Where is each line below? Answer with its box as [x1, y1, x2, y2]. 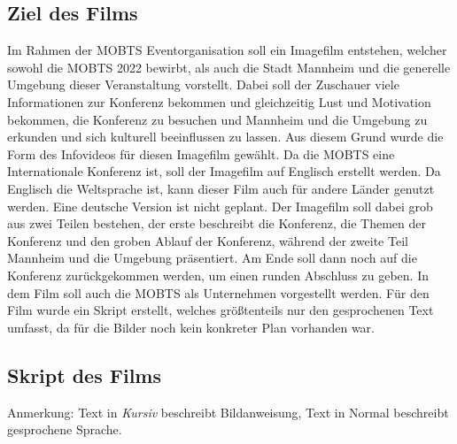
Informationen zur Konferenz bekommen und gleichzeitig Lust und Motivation [7, 92, 431, 111]
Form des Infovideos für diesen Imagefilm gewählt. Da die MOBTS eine [7, 144, 395, 163]
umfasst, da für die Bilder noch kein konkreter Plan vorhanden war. [7, 318, 375, 336]
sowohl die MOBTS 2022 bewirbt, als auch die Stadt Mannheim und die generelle [7, 57, 451, 76]
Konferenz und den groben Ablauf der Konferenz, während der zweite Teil [7, 231, 408, 249]
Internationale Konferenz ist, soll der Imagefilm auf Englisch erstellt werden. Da [7, 162, 441, 180]
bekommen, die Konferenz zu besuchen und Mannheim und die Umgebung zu [7, 110, 428, 128]
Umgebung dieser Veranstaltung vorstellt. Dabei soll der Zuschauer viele [7, 75, 399, 94]
